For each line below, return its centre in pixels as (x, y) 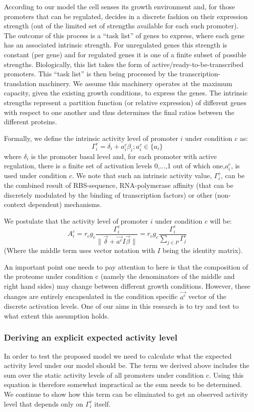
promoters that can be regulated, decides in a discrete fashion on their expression (126, 16)
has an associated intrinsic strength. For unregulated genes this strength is (116, 45)
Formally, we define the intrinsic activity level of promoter (91, 138)
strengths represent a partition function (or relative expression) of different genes (125, 102)
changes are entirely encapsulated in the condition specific (91, 296)
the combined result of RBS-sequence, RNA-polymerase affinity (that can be (119, 185)
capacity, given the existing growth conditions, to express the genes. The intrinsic (126, 93)
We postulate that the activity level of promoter (76, 220)
